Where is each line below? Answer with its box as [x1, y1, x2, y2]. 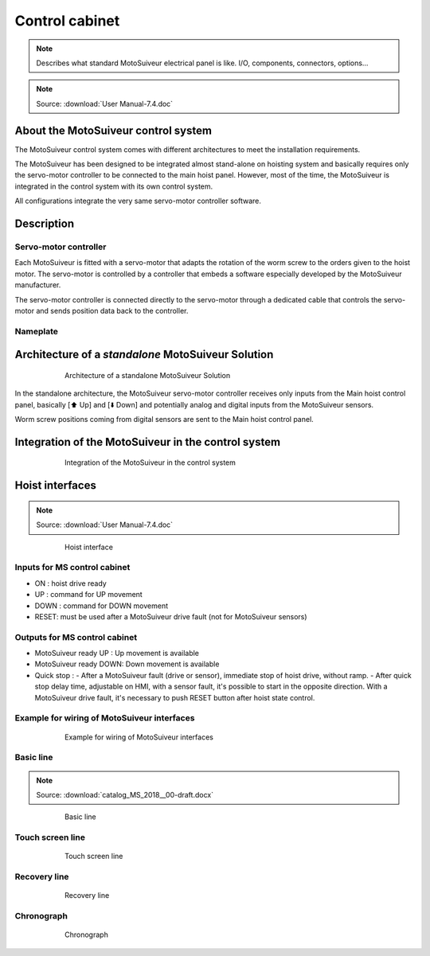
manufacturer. [14, 280, 61, 290]
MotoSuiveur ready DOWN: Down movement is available [34, 659, 220, 669]
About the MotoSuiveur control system [14, 123, 213, 137]
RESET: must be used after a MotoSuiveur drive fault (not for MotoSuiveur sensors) [34, 611, 307, 621]
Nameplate [14, 326, 59, 337]
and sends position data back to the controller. [36, 306, 189, 315]
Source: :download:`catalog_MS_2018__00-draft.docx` [36, 790, 214, 799]
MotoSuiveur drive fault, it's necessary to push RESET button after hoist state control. [34, 693, 315, 702]
